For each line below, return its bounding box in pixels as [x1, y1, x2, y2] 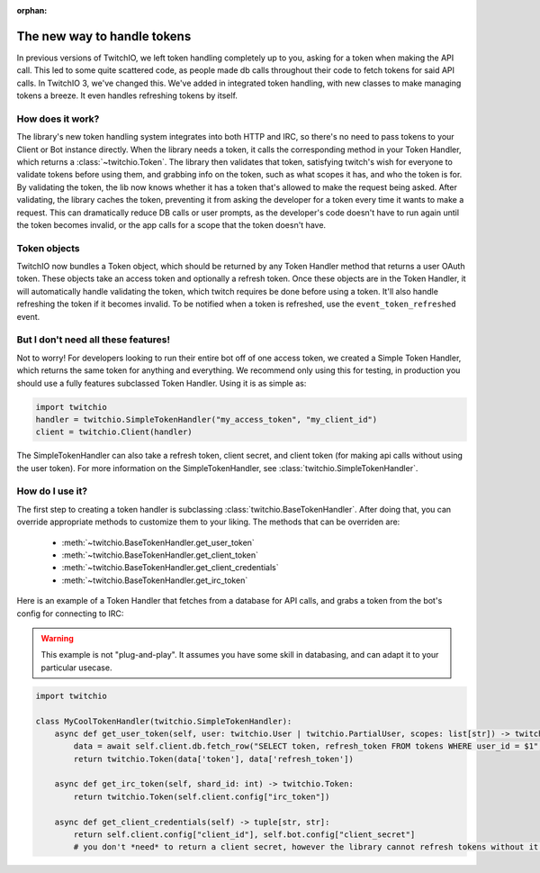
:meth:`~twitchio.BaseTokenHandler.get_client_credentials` [61, 562, 279, 573]
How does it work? [16, 113, 100, 125]
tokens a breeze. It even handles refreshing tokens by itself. [16, 90, 238, 101]
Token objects [16, 241, 80, 254]
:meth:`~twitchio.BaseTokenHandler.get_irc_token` [61, 575, 248, 586]
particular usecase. [40, 662, 112, 673]
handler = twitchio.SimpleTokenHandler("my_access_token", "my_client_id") [35, 414, 378, 424]
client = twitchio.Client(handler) [35, 427, 193, 437]
